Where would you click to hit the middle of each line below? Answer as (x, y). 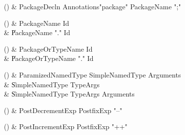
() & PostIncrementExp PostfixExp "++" (66, 126)
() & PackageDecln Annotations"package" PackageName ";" (92, 6)
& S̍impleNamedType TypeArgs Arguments (69, 94)
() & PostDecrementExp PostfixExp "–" (63, 110)
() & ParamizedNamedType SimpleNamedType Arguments (92, 74)
